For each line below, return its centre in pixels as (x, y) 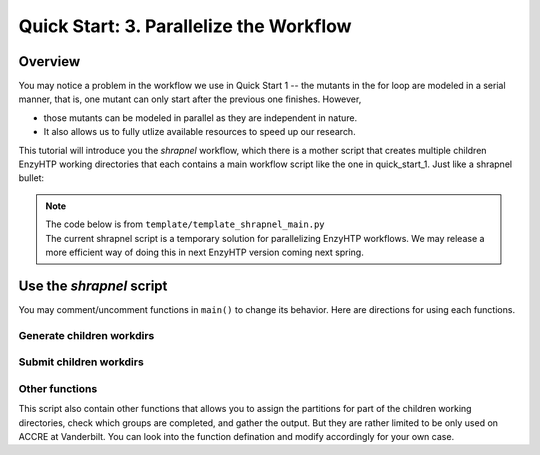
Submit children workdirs (81, 362)
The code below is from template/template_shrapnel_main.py (185, 224)
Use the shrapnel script (93, 285)
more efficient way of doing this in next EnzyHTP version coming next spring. (204, 252)
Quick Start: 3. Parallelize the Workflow (185, 26)
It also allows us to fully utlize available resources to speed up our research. (199, 132)
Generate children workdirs (86, 335)
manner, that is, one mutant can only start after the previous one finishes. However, (190, 99)
